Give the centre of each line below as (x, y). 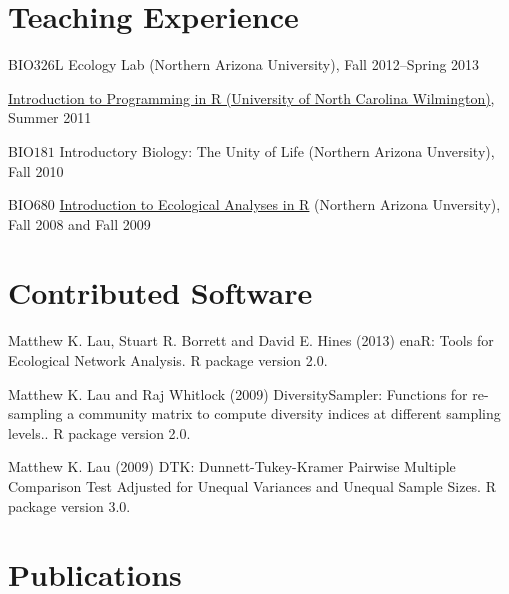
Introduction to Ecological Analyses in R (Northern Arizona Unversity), (280, 204)
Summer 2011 (50, 117)
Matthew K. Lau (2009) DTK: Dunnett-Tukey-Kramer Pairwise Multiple (232, 466)
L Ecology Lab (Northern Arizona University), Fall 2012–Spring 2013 (267, 64)
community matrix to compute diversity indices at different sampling (289, 413)
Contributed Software (160, 292)
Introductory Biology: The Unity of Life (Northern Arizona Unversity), (277, 150)
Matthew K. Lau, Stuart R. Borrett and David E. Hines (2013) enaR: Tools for (251, 340)
